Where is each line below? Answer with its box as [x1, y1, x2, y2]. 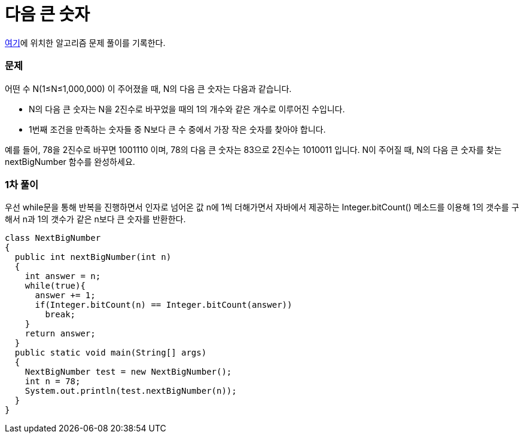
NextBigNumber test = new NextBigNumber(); [25, 367, 232, 377]
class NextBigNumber [5, 233, 101, 243]
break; [45, 310, 76, 320]
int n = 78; [25, 376, 81, 387]
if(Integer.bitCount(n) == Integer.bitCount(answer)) [35, 300, 293, 310]
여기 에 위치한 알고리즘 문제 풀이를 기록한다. [5, 37, 166, 48]
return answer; [25, 329, 96, 339]
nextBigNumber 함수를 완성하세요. [5, 156, 135, 167]
